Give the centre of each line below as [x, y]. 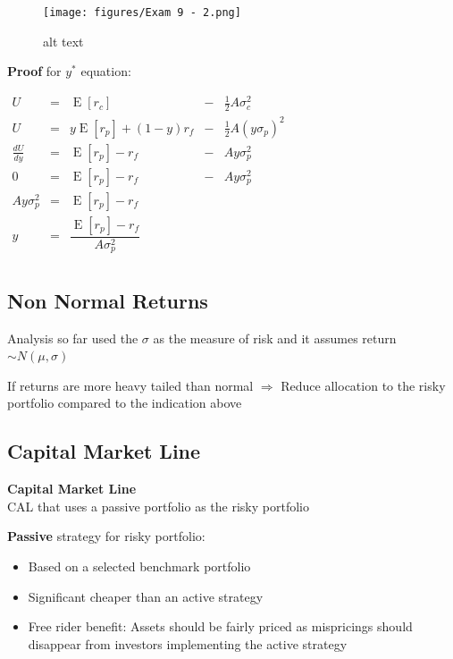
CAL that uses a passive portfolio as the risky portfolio [158, 506]
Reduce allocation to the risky [363, 385]
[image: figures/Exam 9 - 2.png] [142, 13]
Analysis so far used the [73, 338]
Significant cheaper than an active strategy [146, 596]
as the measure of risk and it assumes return [275, 338]
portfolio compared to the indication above [125, 403]
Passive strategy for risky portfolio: [106, 536]
